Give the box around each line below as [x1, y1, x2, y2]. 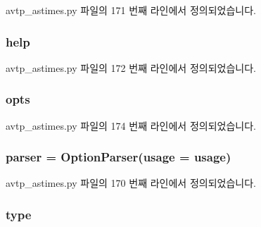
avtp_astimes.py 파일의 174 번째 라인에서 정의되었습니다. [6, 118, 256, 133]
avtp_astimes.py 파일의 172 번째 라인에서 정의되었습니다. [6, 60, 256, 75]
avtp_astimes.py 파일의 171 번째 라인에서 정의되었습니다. [6, 3, 256, 17]
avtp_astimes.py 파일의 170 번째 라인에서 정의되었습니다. [6, 176, 256, 190]
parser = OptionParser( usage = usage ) [6, 148, 231, 166]
